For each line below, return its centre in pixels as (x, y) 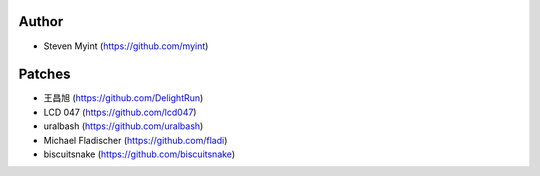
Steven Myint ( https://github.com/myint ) (126, 46)
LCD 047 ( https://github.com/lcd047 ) (120, 112)
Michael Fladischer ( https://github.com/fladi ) (135, 140)
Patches (44, 74)
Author (41, 21)
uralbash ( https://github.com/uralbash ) (123, 126)
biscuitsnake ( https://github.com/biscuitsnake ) (139, 154)
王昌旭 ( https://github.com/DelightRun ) (123, 98)
